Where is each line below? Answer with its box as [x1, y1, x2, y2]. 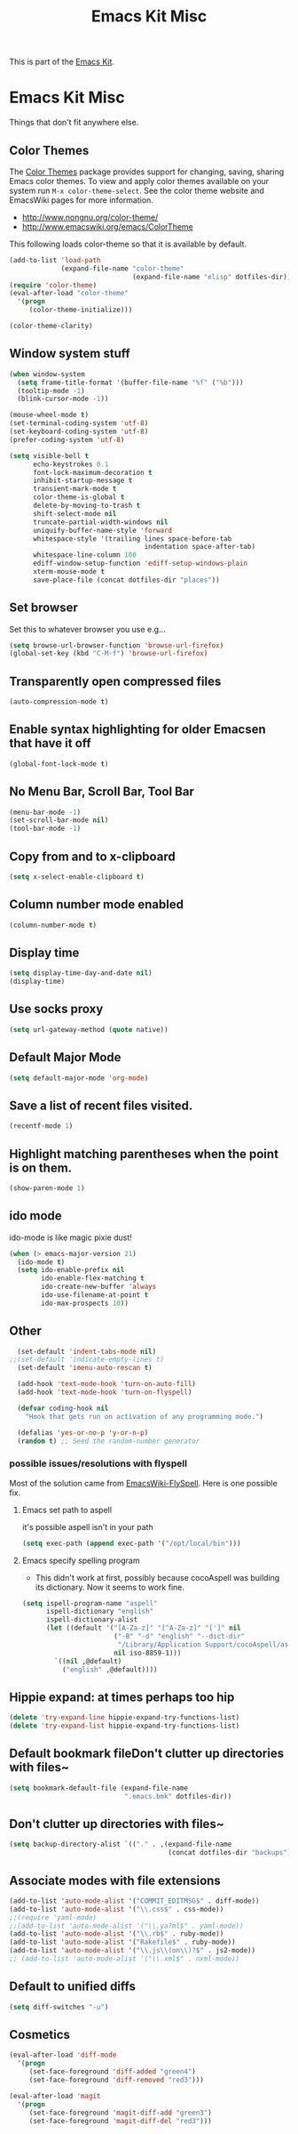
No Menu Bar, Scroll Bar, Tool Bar [9, 785, 195, 800]
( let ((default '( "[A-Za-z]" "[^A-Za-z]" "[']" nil [45, 1623, 241, 1633]
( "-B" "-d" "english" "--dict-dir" [114, 1632, 246, 1641]
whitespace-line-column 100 [32, 551, 137, 560]
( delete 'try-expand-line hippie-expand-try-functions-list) [9, 1713, 240, 1722]
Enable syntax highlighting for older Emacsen [9, 722, 266, 737]
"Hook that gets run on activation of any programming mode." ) [25, 1412, 264, 1421]
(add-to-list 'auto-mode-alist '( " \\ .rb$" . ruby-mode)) [9, 1929, 224, 1938]
